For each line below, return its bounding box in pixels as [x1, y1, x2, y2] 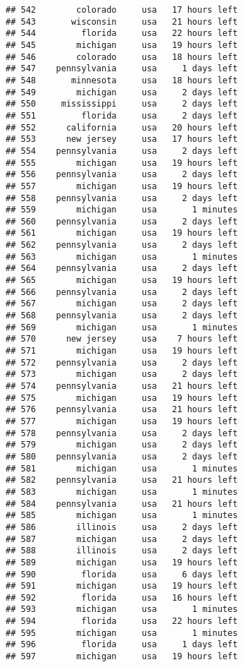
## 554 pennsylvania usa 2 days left [6, 145, 238, 156]
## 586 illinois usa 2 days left [6, 522, 238, 532]
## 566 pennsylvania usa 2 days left [6, 287, 238, 297]
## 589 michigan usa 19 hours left [6, 557, 238, 567]
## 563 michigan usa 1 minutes [6, 251, 238, 262]
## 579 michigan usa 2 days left [6, 440, 238, 450]
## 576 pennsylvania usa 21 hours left [6, 404, 238, 415]
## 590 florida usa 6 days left [6, 569, 238, 579]
